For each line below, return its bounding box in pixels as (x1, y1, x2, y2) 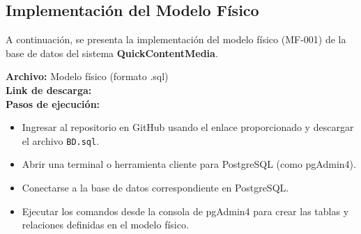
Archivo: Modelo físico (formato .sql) (6, 69, 169, 84)
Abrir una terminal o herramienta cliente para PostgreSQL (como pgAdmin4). (22, 157, 356, 171)
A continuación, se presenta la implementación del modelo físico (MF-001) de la (6, 32, 346, 47)
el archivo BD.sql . (22, 133, 100, 148)
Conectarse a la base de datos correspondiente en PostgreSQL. (22, 180, 289, 195)
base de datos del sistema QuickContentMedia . (6, 45, 218, 60)
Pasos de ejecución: (6, 96, 100, 111)
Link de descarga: (6, 82, 92, 97)
